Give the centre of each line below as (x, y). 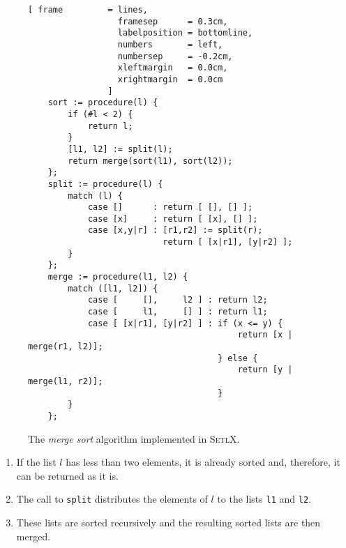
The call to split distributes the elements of (112, 499)
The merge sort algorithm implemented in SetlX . (134, 438)
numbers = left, (170, 44)
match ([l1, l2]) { (113, 288)
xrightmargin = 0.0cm (170, 79)
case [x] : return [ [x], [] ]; (173, 219)
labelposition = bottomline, (185, 33)
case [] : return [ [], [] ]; (170, 207)
